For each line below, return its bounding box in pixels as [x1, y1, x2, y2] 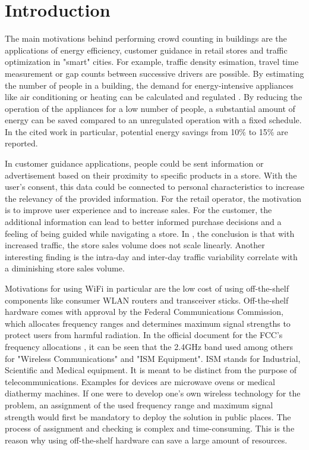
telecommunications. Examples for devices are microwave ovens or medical [5, 375, 275, 387]
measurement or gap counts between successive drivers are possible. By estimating [5, 67, 304, 79]
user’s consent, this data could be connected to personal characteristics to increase [5, 180, 304, 193]
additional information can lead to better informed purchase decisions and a [5, 215, 282, 228]
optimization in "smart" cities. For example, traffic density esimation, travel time [5, 55, 299, 68]
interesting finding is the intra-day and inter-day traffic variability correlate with [5, 250, 298, 262]
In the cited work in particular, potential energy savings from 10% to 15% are [5, 125, 288, 137]
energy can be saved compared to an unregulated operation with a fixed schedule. [5, 114, 302, 126]
